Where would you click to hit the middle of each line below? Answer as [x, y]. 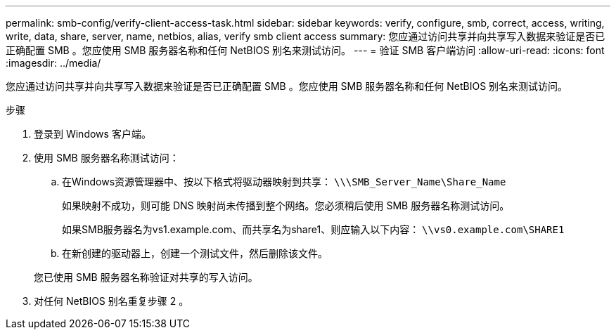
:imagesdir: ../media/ [53, 63]
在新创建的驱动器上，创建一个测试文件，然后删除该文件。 [195, 253]
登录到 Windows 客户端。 [92, 134]
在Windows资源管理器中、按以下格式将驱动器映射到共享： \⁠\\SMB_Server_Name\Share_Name [284, 182]
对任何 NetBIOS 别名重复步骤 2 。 [111, 301]
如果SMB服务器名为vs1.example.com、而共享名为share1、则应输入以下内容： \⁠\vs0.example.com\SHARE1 [313, 229]
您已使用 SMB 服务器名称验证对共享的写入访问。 [146, 277]
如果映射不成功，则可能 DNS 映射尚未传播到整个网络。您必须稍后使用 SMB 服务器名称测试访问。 [286, 205]
